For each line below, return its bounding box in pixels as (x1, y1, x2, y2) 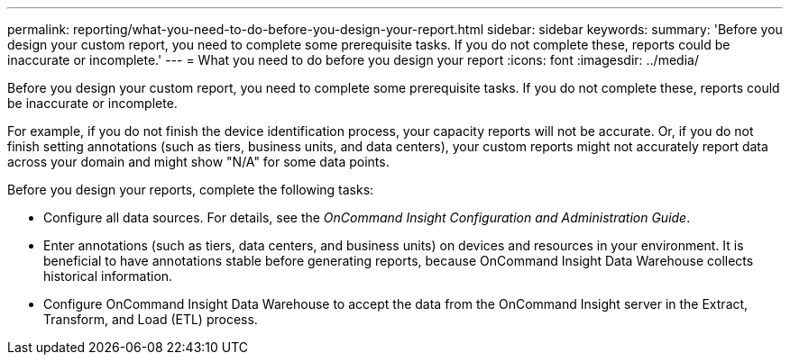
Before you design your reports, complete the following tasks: (7, 182, 374, 197)
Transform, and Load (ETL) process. (43, 312, 258, 327)
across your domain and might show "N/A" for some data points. (7, 154, 390, 169)
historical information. (43, 268, 173, 284)
